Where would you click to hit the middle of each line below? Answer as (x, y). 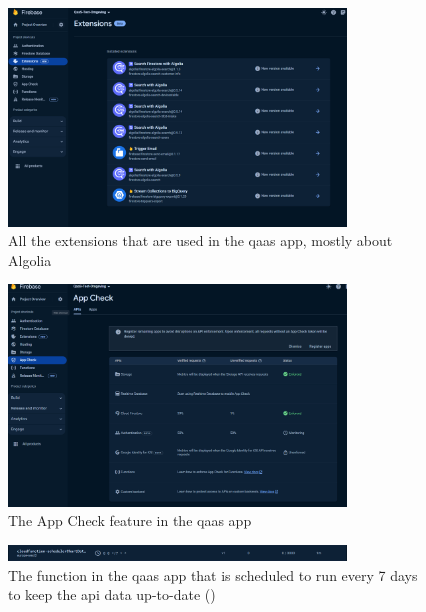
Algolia (30, 259)
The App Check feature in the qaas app (130, 520)
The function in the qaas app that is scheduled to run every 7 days (213, 574)
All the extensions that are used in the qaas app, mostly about (200, 240)
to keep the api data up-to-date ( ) (112, 594)
